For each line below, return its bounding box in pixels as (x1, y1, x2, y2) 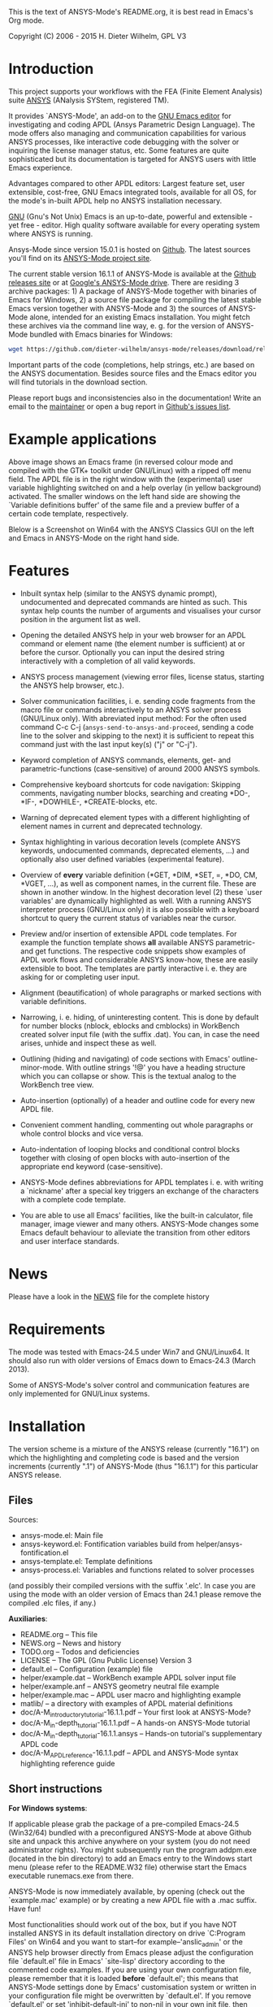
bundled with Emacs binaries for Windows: (29, 329, 173, 339)
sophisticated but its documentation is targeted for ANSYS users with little (8, 154, 257, 163)
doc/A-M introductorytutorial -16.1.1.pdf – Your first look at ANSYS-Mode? (19, 1707, 252, 1719)
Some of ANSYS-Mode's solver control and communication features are (8, 1379, 250, 1389)
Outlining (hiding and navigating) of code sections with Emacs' (19, 1053, 231, 1063)
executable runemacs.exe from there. (8, 1871, 134, 1881)
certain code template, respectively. (8, 508, 128, 519)
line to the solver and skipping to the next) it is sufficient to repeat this (19, 731, 254, 741)
